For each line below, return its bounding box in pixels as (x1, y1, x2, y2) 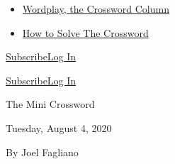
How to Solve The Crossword (22, 25, 149, 40)
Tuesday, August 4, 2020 (6, 120, 112, 135)
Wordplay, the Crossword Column (22, 1, 169, 16)
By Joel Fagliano (6, 144, 79, 159)
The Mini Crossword (6, 97, 95, 111)
